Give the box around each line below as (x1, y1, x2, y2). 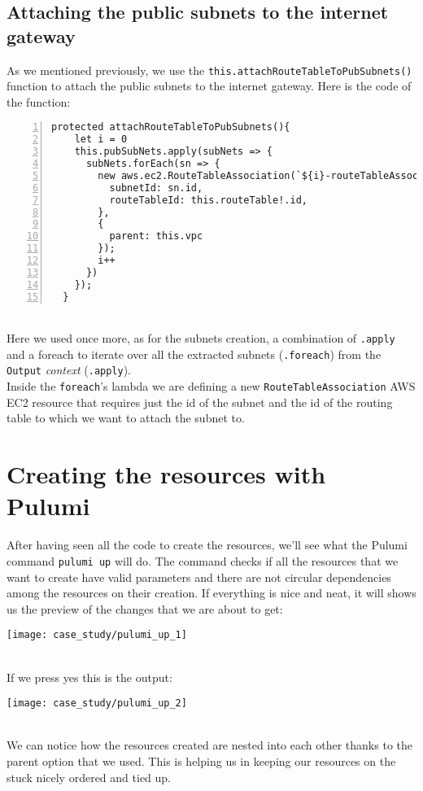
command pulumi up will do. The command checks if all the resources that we (7, 552, 399, 569)
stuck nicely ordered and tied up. (7, 768, 172, 785)
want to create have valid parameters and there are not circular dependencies (7, 568, 391, 585)
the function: (7, 93, 71, 110)
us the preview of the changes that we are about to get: (7, 600, 283, 617)
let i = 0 (74, 133, 128, 146)
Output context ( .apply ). (7, 361, 132, 378)
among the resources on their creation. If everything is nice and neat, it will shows (7, 584, 416, 601)
